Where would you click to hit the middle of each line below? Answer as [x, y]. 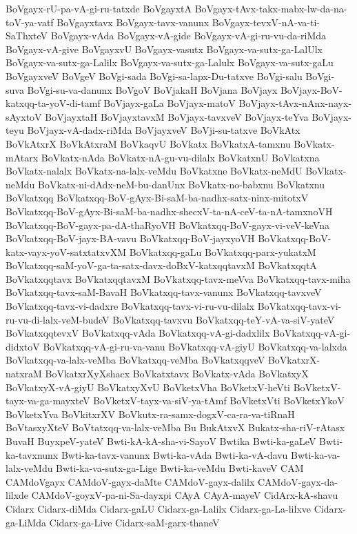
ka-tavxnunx [32, 454]
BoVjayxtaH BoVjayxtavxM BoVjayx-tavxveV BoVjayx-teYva [177, 116]
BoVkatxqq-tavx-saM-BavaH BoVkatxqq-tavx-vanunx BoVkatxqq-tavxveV [164, 292]
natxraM [24, 374]
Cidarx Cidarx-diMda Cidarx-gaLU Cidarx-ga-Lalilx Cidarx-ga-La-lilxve [159, 508]
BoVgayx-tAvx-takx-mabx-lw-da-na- [271, 8]
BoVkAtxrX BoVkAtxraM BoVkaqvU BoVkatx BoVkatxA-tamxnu [148, 143]
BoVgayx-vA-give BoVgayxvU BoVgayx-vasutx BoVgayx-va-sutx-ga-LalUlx [164, 49]
